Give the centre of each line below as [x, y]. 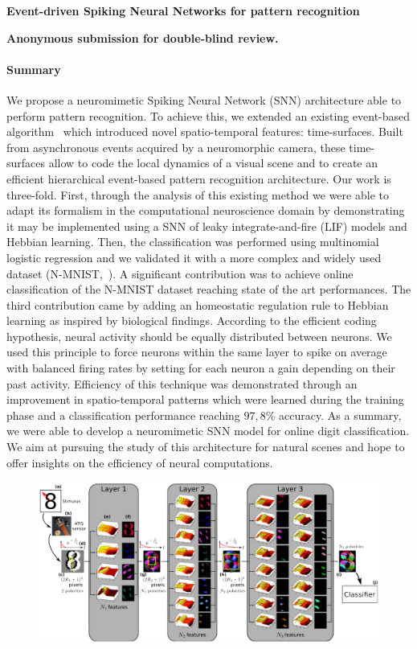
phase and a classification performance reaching [123, 415]
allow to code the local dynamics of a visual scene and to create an [213, 163]
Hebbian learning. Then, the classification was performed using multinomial [193, 242]
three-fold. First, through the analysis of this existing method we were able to [198, 194]
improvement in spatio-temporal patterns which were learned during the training [205, 399]
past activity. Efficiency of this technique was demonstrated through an [182, 383]
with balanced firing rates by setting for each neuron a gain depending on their [201, 368]
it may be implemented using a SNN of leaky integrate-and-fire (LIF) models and [207, 226]
